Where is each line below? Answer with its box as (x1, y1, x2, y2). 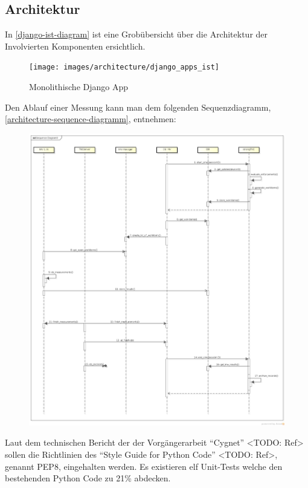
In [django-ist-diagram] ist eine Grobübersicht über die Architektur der (5, 28, 268, 41)
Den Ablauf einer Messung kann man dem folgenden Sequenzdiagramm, (5, 100, 271, 113)
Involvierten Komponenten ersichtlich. (5, 39, 146, 52)
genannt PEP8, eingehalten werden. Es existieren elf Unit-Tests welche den (5, 460, 283, 472)
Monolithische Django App (29, 80, 129, 93)
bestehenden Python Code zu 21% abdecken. (5, 472, 171, 484)
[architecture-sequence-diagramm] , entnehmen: (5, 112, 176, 125)
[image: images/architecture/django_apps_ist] (29, 63, 219, 72)
